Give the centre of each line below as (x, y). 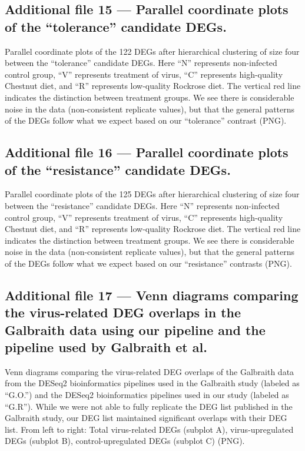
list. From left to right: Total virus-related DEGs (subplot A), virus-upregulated (149, 429)
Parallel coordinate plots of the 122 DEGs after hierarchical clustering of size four (152, 51)
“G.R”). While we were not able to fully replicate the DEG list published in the (149, 406)
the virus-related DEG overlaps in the (123, 312)
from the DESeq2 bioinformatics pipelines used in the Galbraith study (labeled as (152, 383)
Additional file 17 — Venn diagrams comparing (152, 295)
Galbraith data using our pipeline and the (135, 329)
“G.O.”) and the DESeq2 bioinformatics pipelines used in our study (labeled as (147, 395)
